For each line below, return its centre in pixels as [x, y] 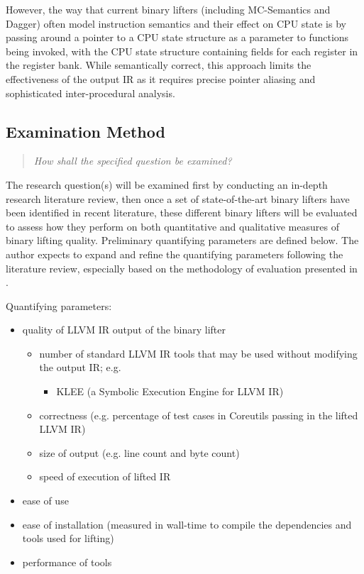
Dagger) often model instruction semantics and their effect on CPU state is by [176, 23]
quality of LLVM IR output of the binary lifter [124, 330]
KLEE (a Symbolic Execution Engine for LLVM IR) [170, 391]
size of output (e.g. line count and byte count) [139, 452]
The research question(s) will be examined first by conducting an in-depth [167, 184]
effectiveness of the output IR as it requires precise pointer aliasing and [161, 78]
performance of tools [67, 562]
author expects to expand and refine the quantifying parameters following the [175, 254]
